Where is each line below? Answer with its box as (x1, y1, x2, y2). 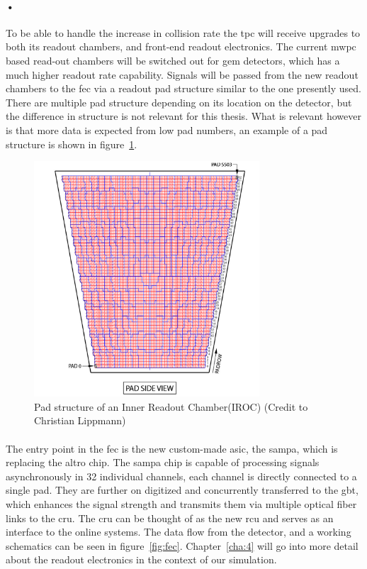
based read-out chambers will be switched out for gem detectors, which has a (6, 53, 340, 67)
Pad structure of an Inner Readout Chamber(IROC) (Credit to (34, 399, 308, 414)
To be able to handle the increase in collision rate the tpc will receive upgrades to (6, 25, 361, 40)
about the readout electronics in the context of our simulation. (6, 552, 277, 567)
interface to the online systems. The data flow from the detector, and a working (6, 524, 351, 539)
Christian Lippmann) (34, 413, 126, 428)
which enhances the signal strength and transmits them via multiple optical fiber (6, 497, 357, 512)
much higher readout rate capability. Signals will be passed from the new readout (6, 67, 358, 82)
